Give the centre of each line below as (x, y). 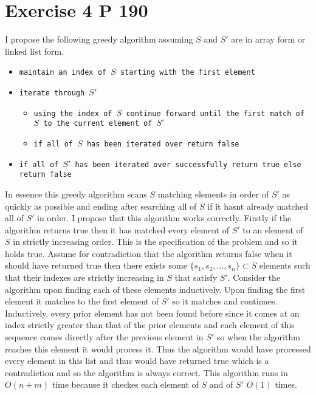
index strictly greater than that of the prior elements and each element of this (150, 325)
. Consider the (254, 277)
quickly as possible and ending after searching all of (101, 206)
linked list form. (34, 51)
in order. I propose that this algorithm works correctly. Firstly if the (164, 218)
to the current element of (98, 124)
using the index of (73, 113)
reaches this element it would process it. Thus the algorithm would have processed (158, 349)
